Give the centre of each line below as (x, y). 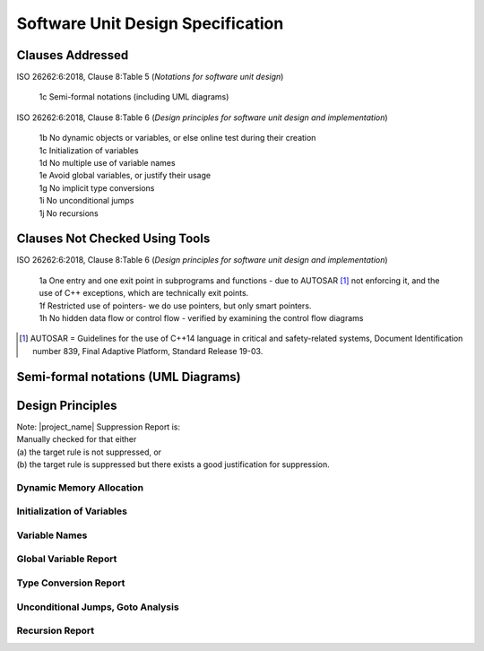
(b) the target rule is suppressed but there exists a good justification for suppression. (173, 464)
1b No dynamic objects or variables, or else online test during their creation (177, 138)
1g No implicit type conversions (97, 187)
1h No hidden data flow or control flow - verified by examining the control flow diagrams (201, 318)
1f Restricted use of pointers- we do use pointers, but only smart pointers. (175, 306)
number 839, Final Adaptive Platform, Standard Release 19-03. (148, 351)
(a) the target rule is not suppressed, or (89, 452)
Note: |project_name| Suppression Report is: (99, 427)
